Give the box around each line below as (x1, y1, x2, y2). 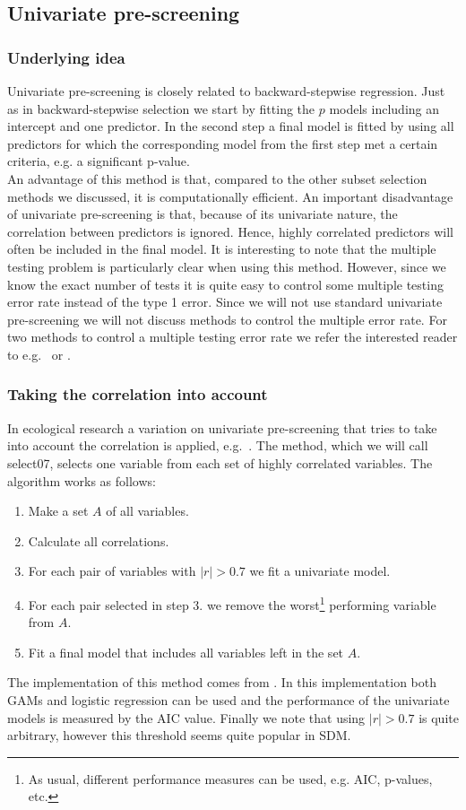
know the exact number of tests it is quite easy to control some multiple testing (7, 274, 444, 293)
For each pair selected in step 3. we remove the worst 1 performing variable (28, 592, 436, 614)
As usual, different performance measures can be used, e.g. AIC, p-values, (28, 769, 433, 788)
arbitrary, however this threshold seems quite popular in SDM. (7, 726, 351, 745)
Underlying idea (7, 46, 125, 68)
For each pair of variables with (28, 562, 196, 580)
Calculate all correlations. (28, 531, 169, 550)
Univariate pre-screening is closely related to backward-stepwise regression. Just (7, 82, 445, 100)
